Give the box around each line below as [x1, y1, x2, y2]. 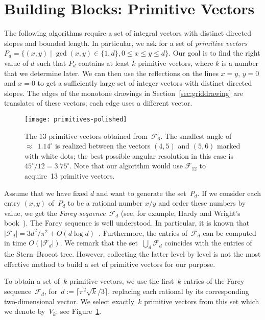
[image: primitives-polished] [25, 115, 127, 123]
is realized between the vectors [55, 140, 151, 151]
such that [37, 57, 66, 68]
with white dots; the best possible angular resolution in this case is [25, 150, 234, 161]
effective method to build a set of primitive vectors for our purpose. [4, 258, 215, 269]
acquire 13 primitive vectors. [25, 170, 115, 181]
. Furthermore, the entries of [99, 227, 188, 238]
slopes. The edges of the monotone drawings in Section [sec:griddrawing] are [4, 87, 243, 98]
